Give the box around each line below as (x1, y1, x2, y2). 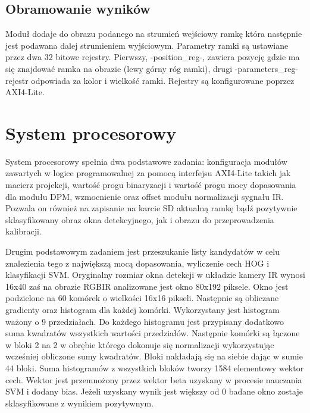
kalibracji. (5, 225, 42, 237)
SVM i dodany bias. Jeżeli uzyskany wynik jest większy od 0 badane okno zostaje (5, 385, 303, 398)
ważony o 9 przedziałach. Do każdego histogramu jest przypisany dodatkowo (5, 315, 284, 327)
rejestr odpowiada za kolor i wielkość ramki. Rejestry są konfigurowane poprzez (5, 74, 295, 86)
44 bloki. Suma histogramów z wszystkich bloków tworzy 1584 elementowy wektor (5, 361, 304, 374)
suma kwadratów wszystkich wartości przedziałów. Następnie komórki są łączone (5, 327, 300, 339)
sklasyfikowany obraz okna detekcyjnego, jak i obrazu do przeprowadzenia (5, 213, 274, 226)
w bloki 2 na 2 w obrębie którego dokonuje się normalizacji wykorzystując (5, 338, 274, 351)
